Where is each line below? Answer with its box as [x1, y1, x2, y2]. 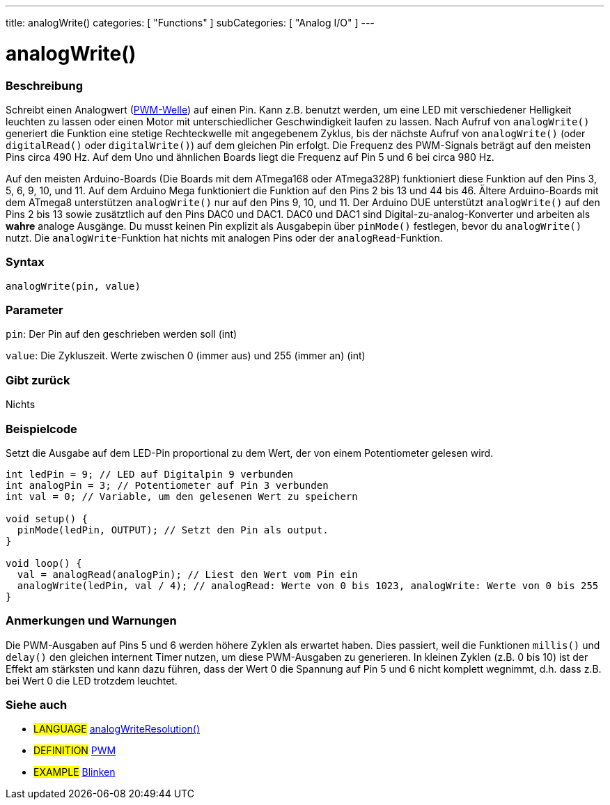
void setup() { [6, 513, 88, 524]
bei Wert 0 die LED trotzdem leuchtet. [6, 674, 178, 687]
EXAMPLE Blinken [33, 766, 116, 779]
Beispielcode [6, 421, 77, 436]
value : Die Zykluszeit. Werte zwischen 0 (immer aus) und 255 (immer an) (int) [6, 350, 366, 362]
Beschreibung [6, 78, 84, 93]
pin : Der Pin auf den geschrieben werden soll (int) [6, 328, 237, 341]
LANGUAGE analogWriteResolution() [33, 723, 201, 735]
